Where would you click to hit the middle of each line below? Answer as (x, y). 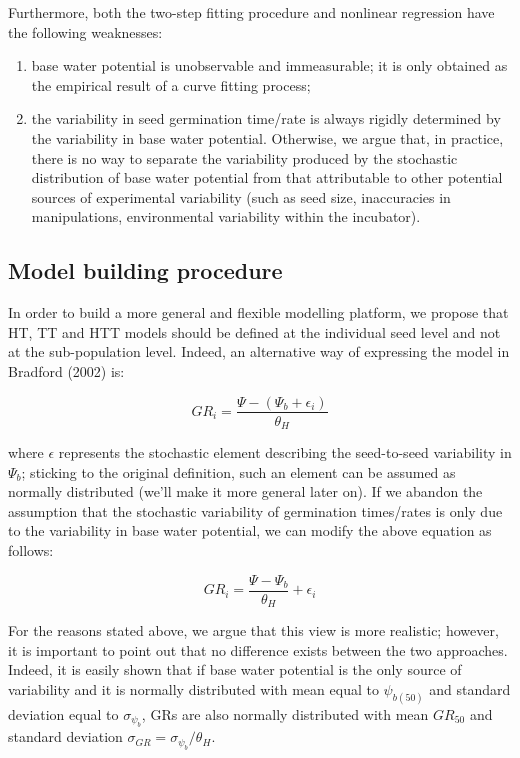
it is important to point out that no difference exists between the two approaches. (258, 649)
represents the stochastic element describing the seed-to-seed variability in (285, 452)
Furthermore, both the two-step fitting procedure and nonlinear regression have (251, 12)
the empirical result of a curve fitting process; (171, 84)
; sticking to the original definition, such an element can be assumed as (238, 471)
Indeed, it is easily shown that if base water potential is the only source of (235, 669)
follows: (31, 550)
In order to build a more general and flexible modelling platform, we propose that (258, 312)
